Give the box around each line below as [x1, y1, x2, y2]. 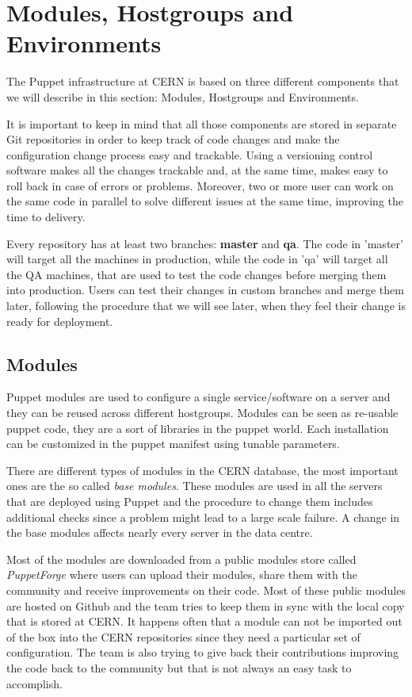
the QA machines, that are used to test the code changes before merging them [6, 266, 387, 282]
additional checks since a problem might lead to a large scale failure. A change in [6, 508, 400, 525]
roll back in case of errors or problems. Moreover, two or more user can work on [6, 177, 394, 193]
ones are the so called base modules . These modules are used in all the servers [6, 477, 383, 494]
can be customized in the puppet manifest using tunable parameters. [6, 435, 340, 452]
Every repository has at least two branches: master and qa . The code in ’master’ [6, 235, 403, 251]
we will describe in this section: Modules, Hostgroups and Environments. [6, 88, 359, 105]
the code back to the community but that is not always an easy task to [6, 659, 352, 676]
